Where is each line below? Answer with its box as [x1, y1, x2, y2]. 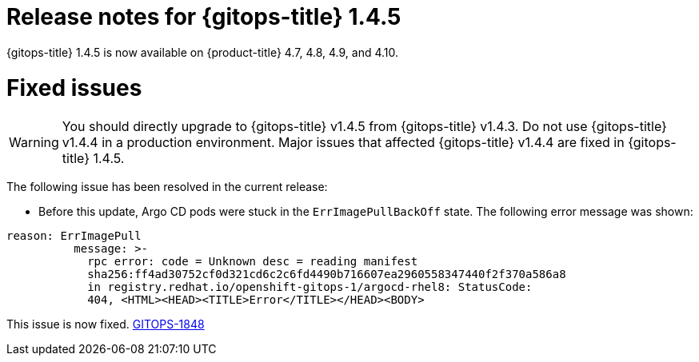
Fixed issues [6, 74, 142, 101]
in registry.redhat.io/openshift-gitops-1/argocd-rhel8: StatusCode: [87, 280, 533, 294]
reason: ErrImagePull [6, 229, 142, 243]
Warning [9, 134, 59, 151]
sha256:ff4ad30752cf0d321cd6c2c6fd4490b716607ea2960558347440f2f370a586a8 [87, 268, 566, 281]
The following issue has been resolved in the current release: [6, 180, 328, 194]
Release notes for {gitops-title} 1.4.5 [6, 3, 401, 30]
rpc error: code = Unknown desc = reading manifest [87, 255, 418, 269]
